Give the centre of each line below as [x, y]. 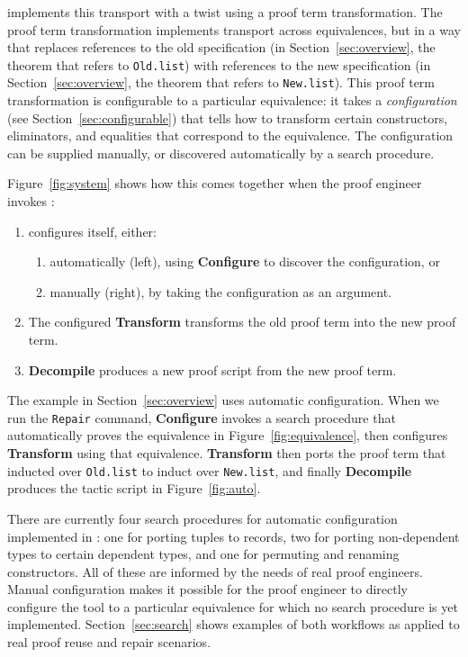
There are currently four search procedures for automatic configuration [202, 518]
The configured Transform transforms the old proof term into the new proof [242, 322]
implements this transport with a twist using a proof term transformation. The [225, 12]
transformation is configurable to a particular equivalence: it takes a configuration [232, 100]
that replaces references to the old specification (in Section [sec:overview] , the [221, 47]
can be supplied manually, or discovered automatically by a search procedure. [221, 153]
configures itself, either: [92, 231]
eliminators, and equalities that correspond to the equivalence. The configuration [230, 135]
